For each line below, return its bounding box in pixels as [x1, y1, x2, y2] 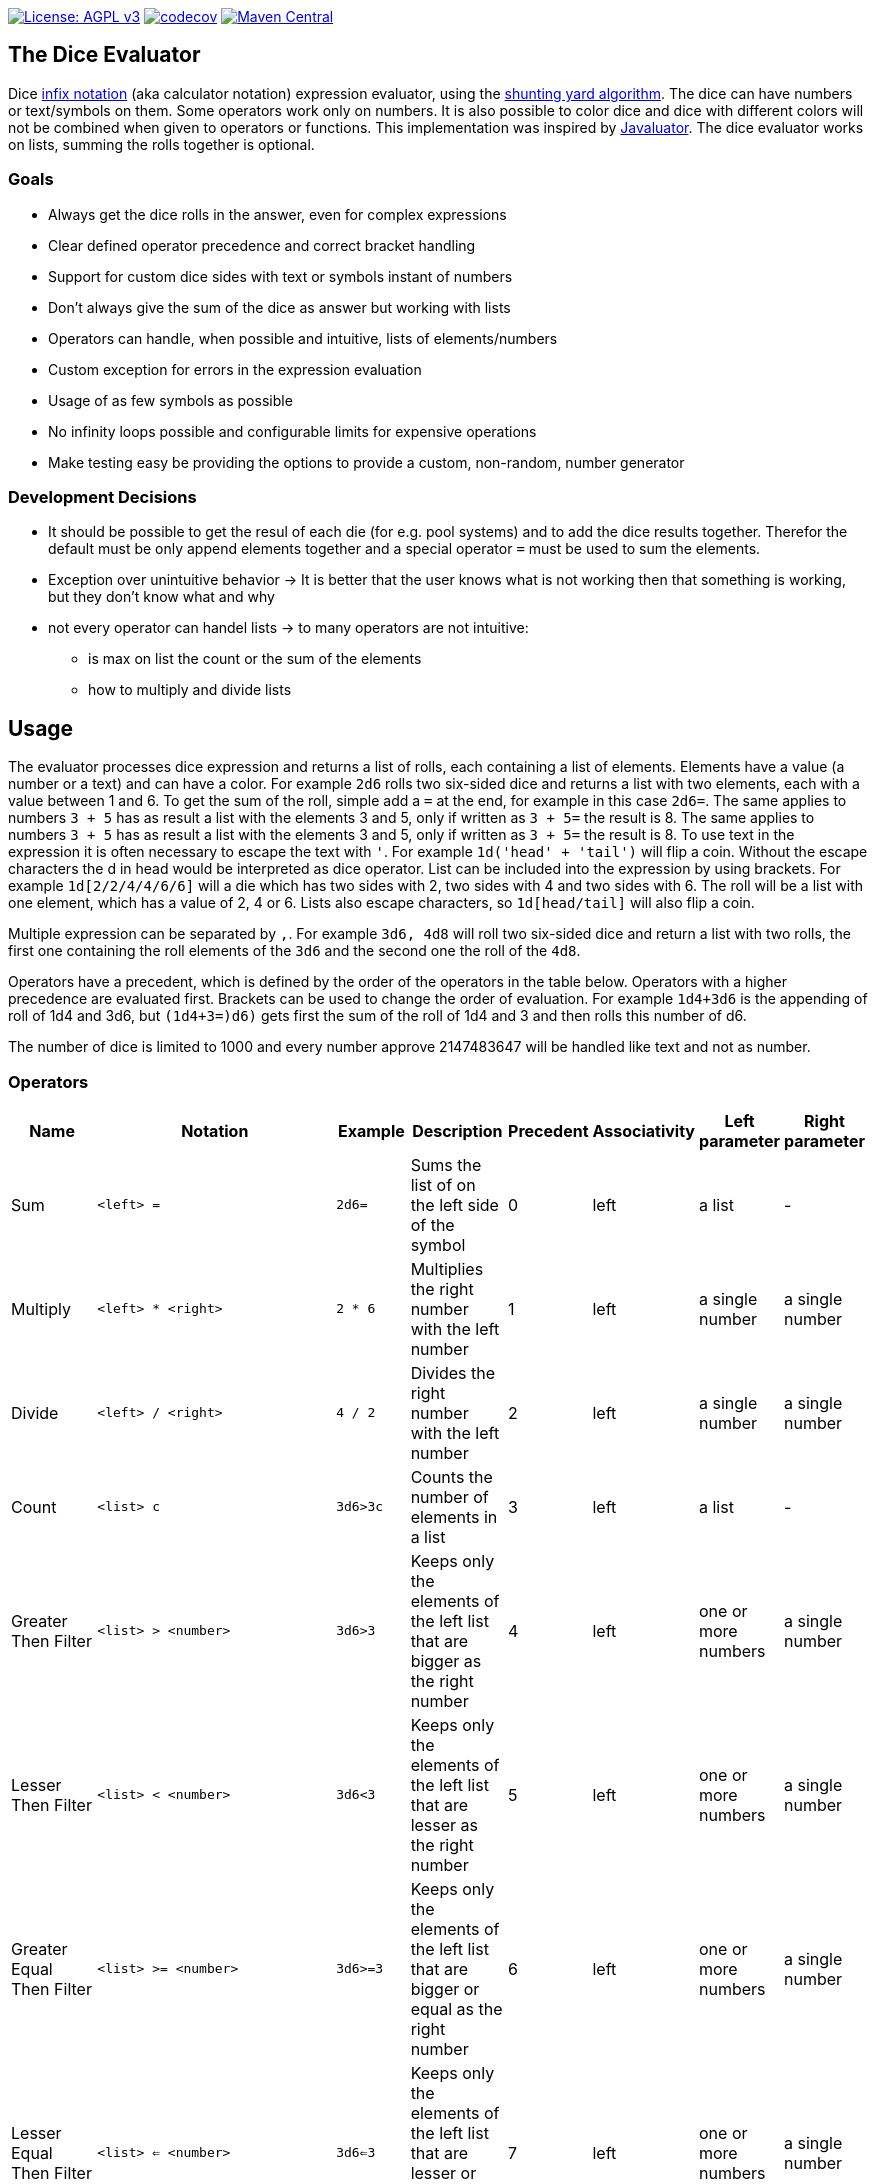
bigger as [410, 1650, 482, 1671]
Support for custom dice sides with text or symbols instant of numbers [48, 267, 513, 285]
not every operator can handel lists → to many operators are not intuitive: [48, 619, 529, 637]
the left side [410, 1194, 499, 1215]
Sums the [410, 1154, 482, 1175]
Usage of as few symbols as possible [48, 391, 293, 409]
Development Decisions [8, 486, 197, 507]
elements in [410, 1506, 498, 1527]
